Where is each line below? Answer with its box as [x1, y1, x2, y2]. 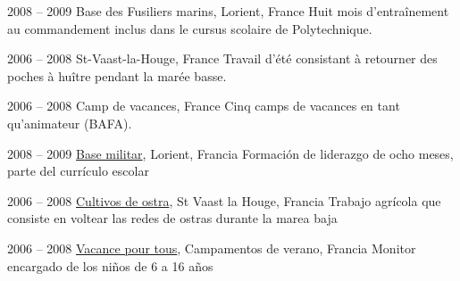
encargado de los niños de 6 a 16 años [7, 256, 213, 275]
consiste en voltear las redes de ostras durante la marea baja [7, 209, 338, 227]
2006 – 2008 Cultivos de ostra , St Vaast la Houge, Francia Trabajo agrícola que [7, 191, 441, 210]
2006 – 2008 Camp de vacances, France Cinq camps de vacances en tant [7, 96, 400, 115]
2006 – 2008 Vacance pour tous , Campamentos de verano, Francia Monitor [7, 238, 416, 257]
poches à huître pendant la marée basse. [7, 66, 227, 85]
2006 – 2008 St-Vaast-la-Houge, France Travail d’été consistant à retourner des [7, 49, 438, 68]
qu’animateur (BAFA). [7, 113, 132, 132]
